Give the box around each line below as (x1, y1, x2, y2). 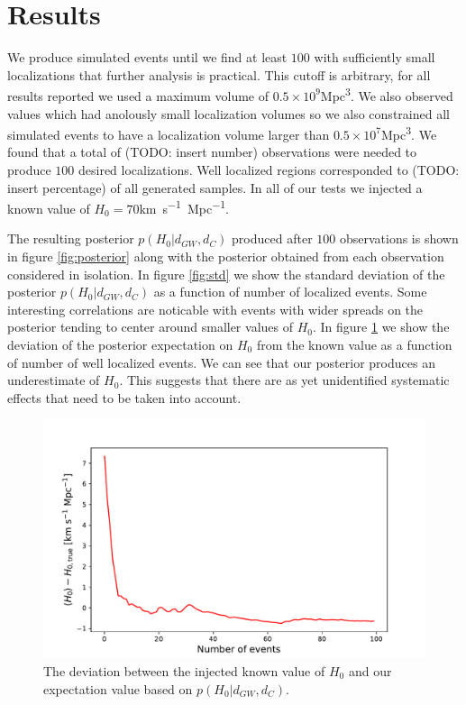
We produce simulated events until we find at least (7, 48, 288, 67)
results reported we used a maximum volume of (7, 86, 270, 105)
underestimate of (7, 371, 100, 389)
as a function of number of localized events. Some (153, 282, 427, 301)
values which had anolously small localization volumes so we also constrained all (7, 104, 450, 123)
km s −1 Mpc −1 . (139, 197, 229, 217)
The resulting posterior (7, 229, 134, 248)
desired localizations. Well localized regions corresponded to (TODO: (78, 160, 460, 179)
